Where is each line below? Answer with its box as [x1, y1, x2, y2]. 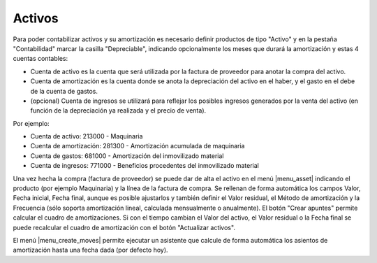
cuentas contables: [13, 55, 68, 63]
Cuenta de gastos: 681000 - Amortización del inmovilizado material [30, 151, 224, 160]
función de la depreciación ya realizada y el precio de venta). [30, 106, 207, 115]
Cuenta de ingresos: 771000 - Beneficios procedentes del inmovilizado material [30, 162, 260, 170]
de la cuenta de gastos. [30, 87, 98, 95]
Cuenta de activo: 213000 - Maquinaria [30, 132, 143, 141]
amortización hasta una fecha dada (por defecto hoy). [13, 246, 168, 255]
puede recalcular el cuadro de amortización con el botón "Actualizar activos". [13, 223, 235, 232]
